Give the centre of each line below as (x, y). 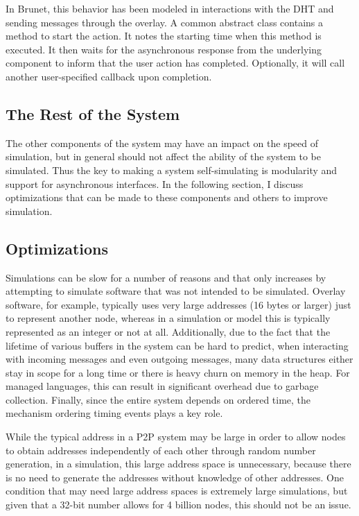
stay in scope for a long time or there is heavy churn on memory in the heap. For (178, 372)
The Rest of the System (93, 113)
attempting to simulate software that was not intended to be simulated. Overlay (176, 291)
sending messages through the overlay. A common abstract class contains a (165, 22)
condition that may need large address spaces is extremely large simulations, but (177, 491)
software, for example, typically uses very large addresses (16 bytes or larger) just (178, 304)
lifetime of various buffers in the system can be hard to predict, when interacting (177, 345)
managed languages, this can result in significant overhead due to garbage (162, 386)
